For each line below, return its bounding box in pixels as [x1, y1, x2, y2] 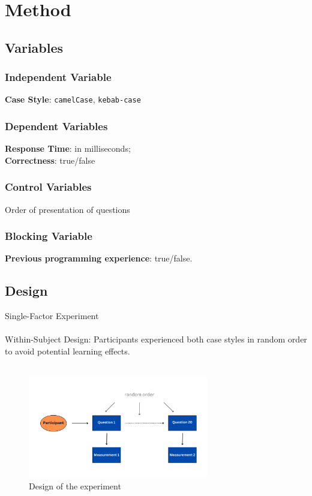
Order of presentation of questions [5, 203, 130, 215]
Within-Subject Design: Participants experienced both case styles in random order [5, 333, 307, 345]
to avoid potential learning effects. [5, 345, 130, 357]
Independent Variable [5, 70, 112, 85]
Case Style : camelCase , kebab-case [5, 93, 141, 106]
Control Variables [5, 179, 92, 194]
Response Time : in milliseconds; [5, 142, 131, 155]
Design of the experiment [29, 479, 121, 492]
